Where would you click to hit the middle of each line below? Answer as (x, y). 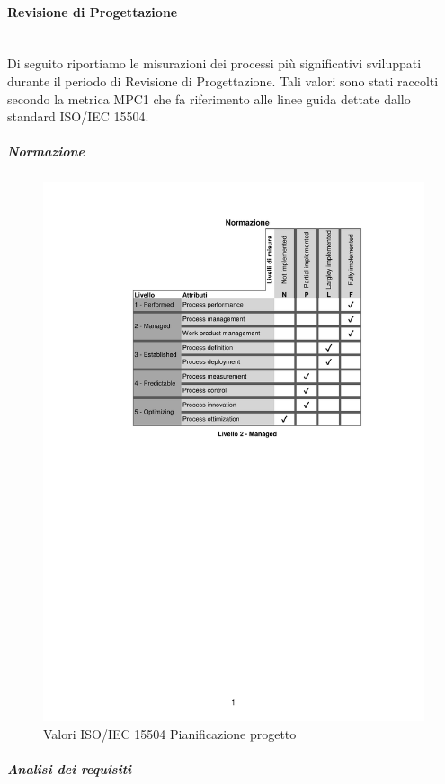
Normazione (46, 151)
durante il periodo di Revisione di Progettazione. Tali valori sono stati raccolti (223, 80)
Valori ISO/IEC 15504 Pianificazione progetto (170, 733)
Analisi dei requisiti (70, 769)
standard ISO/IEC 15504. (78, 116)
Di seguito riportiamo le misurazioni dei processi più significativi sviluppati (214, 63)
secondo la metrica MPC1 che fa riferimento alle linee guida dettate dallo (209, 98)
